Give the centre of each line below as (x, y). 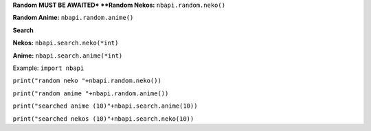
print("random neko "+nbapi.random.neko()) (87, 81)
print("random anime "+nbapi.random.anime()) (91, 93)
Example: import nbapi (48, 68)
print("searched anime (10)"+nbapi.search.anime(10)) (105, 106)
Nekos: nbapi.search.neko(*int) (66, 43)
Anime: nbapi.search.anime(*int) (68, 56)
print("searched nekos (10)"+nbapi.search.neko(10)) (103, 119)
